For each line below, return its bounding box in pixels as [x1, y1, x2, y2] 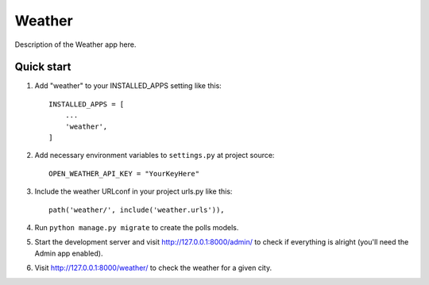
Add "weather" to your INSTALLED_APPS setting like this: [34, 81, 222, 91]
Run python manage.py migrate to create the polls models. [34, 222, 239, 232]
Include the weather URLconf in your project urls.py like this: [34, 187, 233, 196]
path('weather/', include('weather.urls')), [48, 205, 226, 214]
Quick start [14, 60, 71, 74]
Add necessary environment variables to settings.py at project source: [34, 151, 275, 160]
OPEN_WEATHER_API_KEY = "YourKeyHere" [48, 169, 200, 178]
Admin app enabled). [34, 248, 103, 258]
